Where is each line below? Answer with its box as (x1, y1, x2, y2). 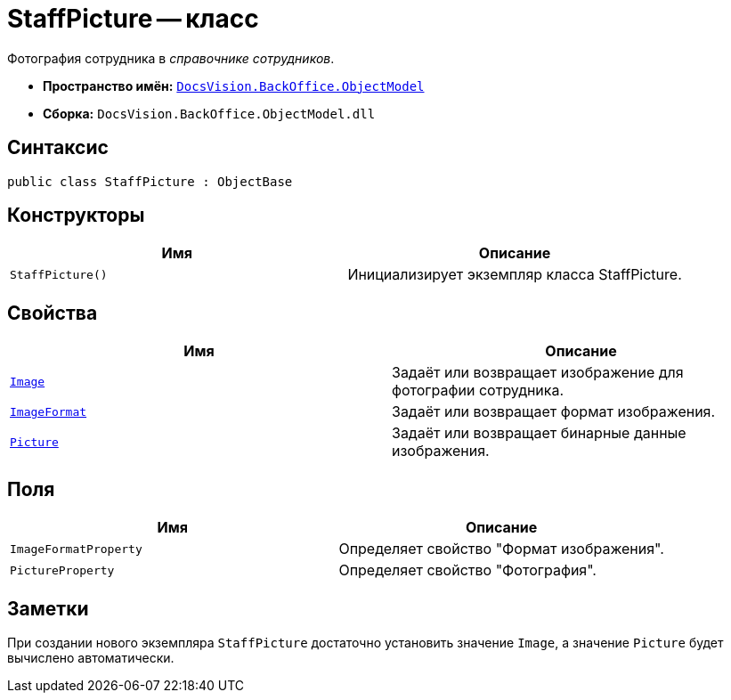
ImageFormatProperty (10, 541, 142, 556)
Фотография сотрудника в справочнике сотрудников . (7, 50, 335, 66)
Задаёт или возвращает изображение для (392, 363, 684, 382)
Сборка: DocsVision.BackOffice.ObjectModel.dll (43, 105, 376, 121)
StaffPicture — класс (7, 4, 259, 34)
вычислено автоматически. (7, 649, 175, 665)
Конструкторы (7, 204, 145, 227)
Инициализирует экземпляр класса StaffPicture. (347, 265, 682, 284)
